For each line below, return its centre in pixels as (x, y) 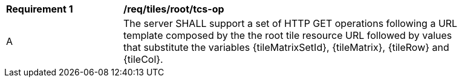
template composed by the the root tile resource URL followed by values (288, 35)
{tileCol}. (143, 59)
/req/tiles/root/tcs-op (174, 9)
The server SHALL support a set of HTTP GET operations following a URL (291, 23)
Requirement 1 (40, 9)
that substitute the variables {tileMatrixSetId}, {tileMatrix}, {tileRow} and (286, 47)
